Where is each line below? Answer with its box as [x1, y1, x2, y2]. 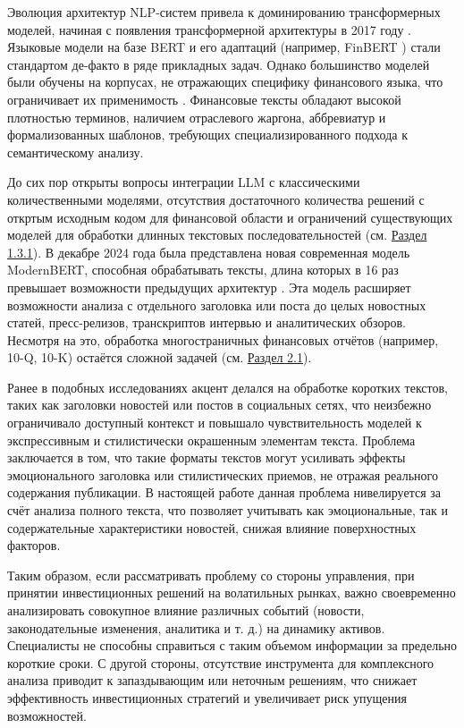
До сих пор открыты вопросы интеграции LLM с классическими [7, 173, 360, 191]
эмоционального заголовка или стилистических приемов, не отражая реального [7, 465, 438, 484]
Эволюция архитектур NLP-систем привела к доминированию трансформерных [7, 3, 441, 21]
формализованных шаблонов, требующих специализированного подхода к [7, 125, 408, 144]
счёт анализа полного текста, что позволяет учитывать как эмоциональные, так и [7, 501, 449, 520]
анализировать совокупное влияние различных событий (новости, [7, 601, 365, 619]
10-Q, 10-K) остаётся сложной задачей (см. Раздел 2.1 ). [7, 348, 312, 367]
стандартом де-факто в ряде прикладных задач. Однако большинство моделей [7, 55, 430, 73]
